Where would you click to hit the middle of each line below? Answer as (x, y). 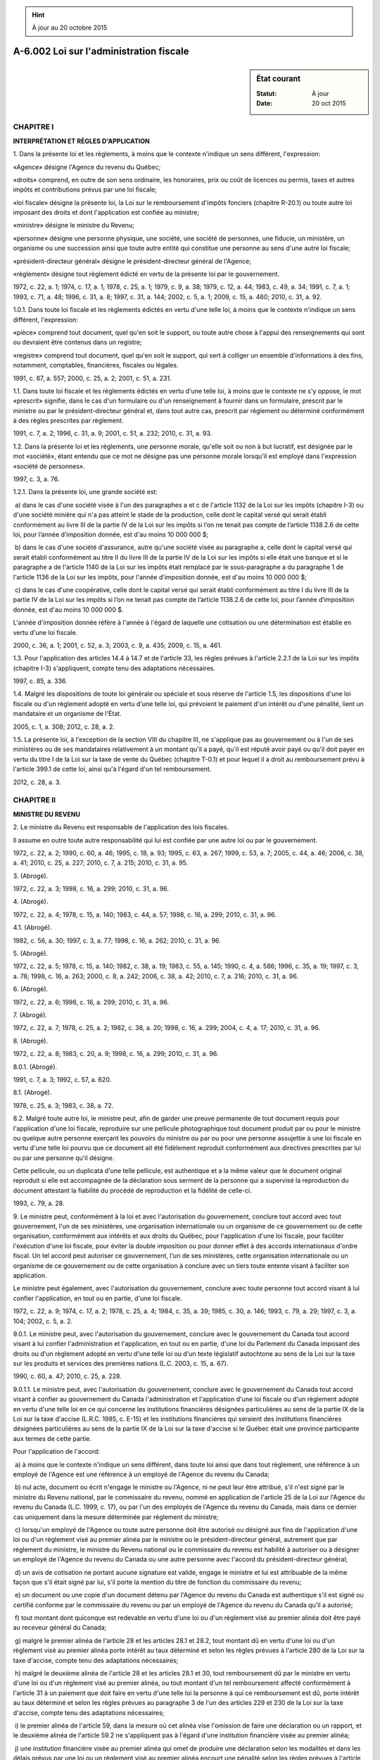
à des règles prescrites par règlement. (68, 421)
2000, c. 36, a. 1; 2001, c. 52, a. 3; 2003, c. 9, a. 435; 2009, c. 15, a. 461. (118, 645)
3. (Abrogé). (31, 876)
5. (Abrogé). (31, 953)
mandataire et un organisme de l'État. (68, 714)
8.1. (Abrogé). (32, 1093)
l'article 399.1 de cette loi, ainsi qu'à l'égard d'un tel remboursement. (112, 769)
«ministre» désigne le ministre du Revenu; (74, 225)
